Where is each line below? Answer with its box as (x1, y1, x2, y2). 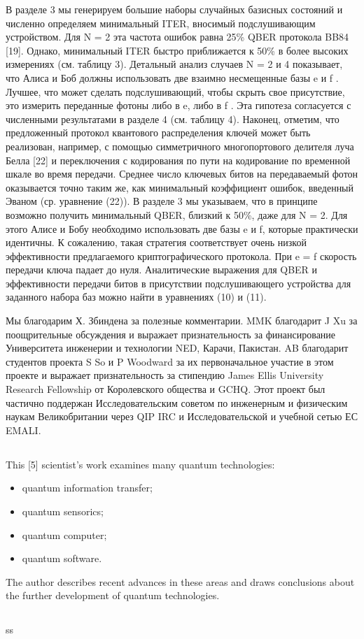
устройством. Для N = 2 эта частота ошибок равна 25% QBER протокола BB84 (6, 29, 349, 44)
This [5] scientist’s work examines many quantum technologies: (6, 457, 275, 471)
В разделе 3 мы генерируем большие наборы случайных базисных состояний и (6, 2, 343, 16)
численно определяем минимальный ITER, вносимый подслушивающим (6, 15, 316, 30)
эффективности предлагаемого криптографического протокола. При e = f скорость (6, 248, 357, 263)
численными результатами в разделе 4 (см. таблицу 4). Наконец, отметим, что (6, 111, 339, 126)
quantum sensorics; (22, 503, 104, 518)
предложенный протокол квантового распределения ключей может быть (6, 125, 311, 140)
